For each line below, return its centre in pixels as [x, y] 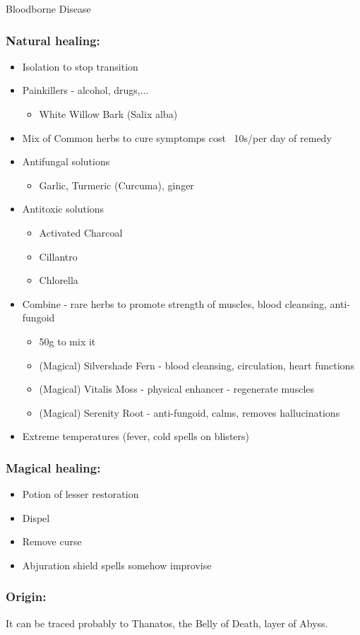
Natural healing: [53, 40]
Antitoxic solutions [63, 209]
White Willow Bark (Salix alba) [108, 114]
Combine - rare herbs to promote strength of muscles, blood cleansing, [174, 303]
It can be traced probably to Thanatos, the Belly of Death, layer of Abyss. [167, 623]
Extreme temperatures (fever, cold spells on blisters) [136, 436]
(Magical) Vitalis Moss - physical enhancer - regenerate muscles [177, 389]
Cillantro [58, 256]
